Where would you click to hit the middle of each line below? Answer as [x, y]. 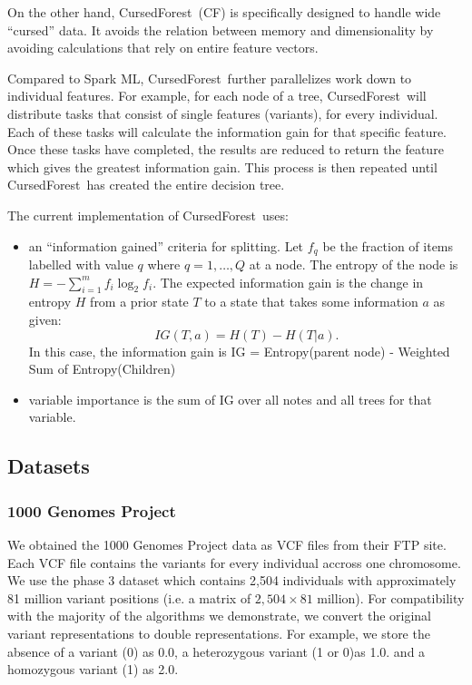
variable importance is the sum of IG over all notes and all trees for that [230, 399]
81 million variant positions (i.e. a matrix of [129, 597]
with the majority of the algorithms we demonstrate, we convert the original [219, 616]
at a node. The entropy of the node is [354, 264]
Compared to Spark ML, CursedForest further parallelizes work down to [210, 78]
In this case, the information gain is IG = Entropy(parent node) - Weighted [239, 351]
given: [45, 319]
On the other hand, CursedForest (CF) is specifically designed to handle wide [224, 12]
